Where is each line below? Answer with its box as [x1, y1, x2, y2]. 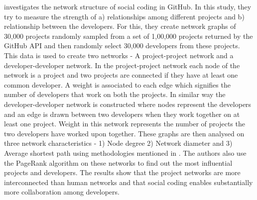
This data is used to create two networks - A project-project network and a [4, 50, 234, 60]
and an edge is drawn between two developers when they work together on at [4, 108, 240, 119]
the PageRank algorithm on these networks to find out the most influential [4, 157, 233, 168]
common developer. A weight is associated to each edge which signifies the [4, 79, 231, 90]
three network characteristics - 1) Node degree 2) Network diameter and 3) [4, 138, 233, 148]
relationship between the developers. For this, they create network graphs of [4, 21, 236, 31]
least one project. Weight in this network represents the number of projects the [4, 118, 245, 129]
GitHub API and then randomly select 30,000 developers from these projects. [4, 40, 240, 51]
